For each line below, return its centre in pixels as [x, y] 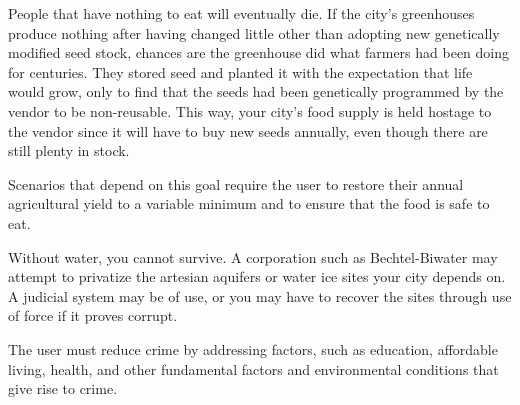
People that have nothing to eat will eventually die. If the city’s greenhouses [241, 13]
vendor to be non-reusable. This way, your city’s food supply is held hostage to [250, 110]
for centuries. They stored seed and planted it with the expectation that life [240, 71]
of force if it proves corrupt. [93, 315]
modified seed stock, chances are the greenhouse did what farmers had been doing [259, 52]
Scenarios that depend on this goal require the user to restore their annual [236, 183]
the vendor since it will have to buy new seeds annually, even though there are [248, 130]
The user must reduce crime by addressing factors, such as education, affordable [253, 348]
